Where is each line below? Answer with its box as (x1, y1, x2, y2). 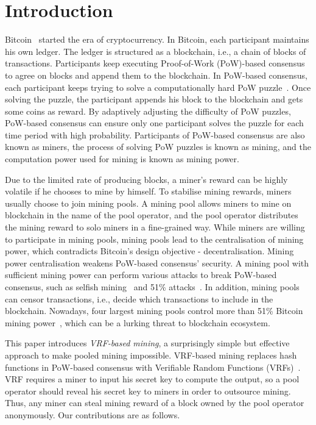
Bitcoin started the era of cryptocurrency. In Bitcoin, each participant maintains (5, 33, 309, 46)
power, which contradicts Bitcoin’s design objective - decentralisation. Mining (5, 245, 294, 257)
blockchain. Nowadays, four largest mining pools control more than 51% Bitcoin (5, 304, 303, 317)
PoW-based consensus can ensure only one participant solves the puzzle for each (5, 116, 304, 129)
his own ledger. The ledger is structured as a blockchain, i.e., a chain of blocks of (5, 45, 306, 57)
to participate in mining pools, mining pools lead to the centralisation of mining (5, 232, 304, 245)
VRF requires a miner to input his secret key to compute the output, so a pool (5, 373, 300, 385)
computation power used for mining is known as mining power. (5, 152, 239, 165)
